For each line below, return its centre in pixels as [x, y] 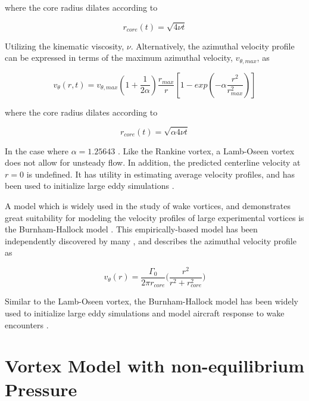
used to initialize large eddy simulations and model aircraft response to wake [145, 313]
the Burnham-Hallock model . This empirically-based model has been [131, 229]
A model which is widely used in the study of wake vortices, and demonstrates [148, 205]
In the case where [37, 150]
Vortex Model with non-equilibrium [155, 366]
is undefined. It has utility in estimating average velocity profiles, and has [161, 174]
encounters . [27, 324]
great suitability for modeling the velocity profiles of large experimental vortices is [154, 217]
